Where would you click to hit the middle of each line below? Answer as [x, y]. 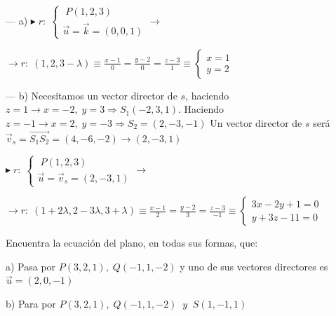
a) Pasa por [31, 266]
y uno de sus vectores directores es [254, 266]
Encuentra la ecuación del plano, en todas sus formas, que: [132, 243]
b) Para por [31, 303]
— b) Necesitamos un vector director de [92, 95]
